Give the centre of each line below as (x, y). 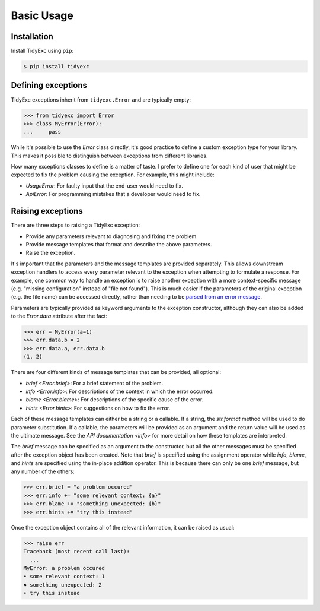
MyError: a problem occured (64, 568)
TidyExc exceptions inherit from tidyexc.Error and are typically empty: (101, 99)
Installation (32, 37)
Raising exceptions (47, 211)
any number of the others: (43, 471)
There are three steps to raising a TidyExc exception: (76, 225)
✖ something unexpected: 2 (63, 585)
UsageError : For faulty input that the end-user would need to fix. (104, 186)
